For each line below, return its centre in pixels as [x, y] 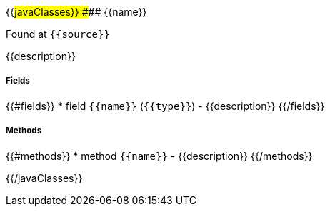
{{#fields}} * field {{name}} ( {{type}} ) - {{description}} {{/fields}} [165, 106]
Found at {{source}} [58, 34]
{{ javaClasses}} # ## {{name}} [76, 12]
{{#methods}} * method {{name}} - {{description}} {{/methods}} [159, 156]
